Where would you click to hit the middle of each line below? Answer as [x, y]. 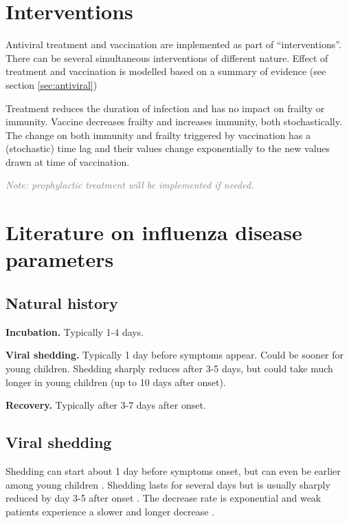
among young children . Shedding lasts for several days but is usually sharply [168, 484]
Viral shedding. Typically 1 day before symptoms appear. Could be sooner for [175, 355]
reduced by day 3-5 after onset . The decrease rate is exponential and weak [164, 498]
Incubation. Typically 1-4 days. [75, 331]
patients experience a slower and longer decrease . [110, 511]
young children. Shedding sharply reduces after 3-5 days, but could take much [169, 369]
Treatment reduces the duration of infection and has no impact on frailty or [165, 108]
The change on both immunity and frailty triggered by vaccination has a [158, 135]
